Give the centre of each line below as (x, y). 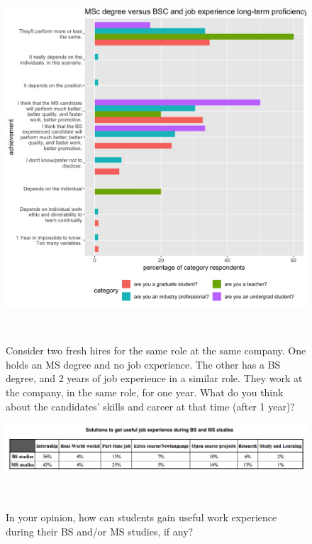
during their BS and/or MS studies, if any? (100, 532)
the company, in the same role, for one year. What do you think (145, 392)
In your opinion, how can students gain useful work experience (141, 517)
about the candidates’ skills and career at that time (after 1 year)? (150, 406)
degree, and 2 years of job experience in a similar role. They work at (154, 378)
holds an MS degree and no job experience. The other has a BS (143, 364)
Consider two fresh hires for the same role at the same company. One (156, 350)
